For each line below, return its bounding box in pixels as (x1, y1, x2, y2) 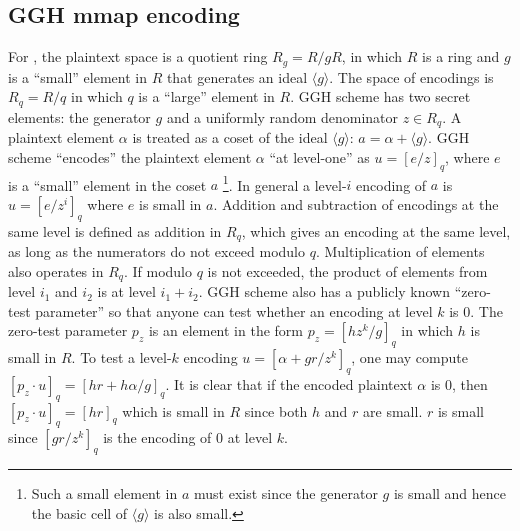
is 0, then (430, 373, 488, 394)
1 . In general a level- (222, 171, 347, 195)
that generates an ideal (166, 66, 308, 87)
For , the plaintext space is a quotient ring (8, 46, 268, 67)
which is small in (122, 400, 225, 421)
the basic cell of (31, 502, 128, 523)
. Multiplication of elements (315, 241, 485, 262)
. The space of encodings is (329, 66, 494, 87)
